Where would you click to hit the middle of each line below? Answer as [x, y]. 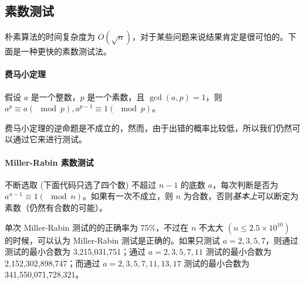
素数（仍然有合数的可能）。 [56, 207]
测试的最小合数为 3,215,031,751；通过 [75, 252]
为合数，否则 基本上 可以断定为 [241, 196]
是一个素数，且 [116, 96]
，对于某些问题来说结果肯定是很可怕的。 [210, 37]
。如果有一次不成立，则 [128, 196]
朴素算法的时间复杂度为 [50, 37]
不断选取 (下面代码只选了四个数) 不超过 [81, 184]
